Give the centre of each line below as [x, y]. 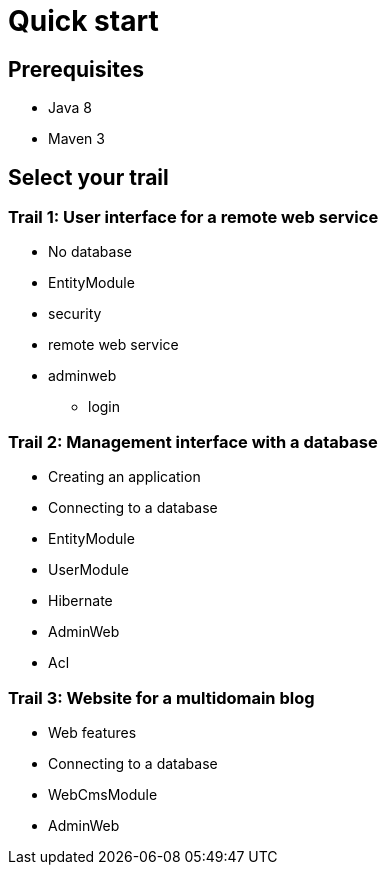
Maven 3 [76, 139]
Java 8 [70, 108]
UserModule [88, 570]
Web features [92, 732]
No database [90, 252]
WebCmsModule [103, 794]
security [75, 314]
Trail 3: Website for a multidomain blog [161, 697]
